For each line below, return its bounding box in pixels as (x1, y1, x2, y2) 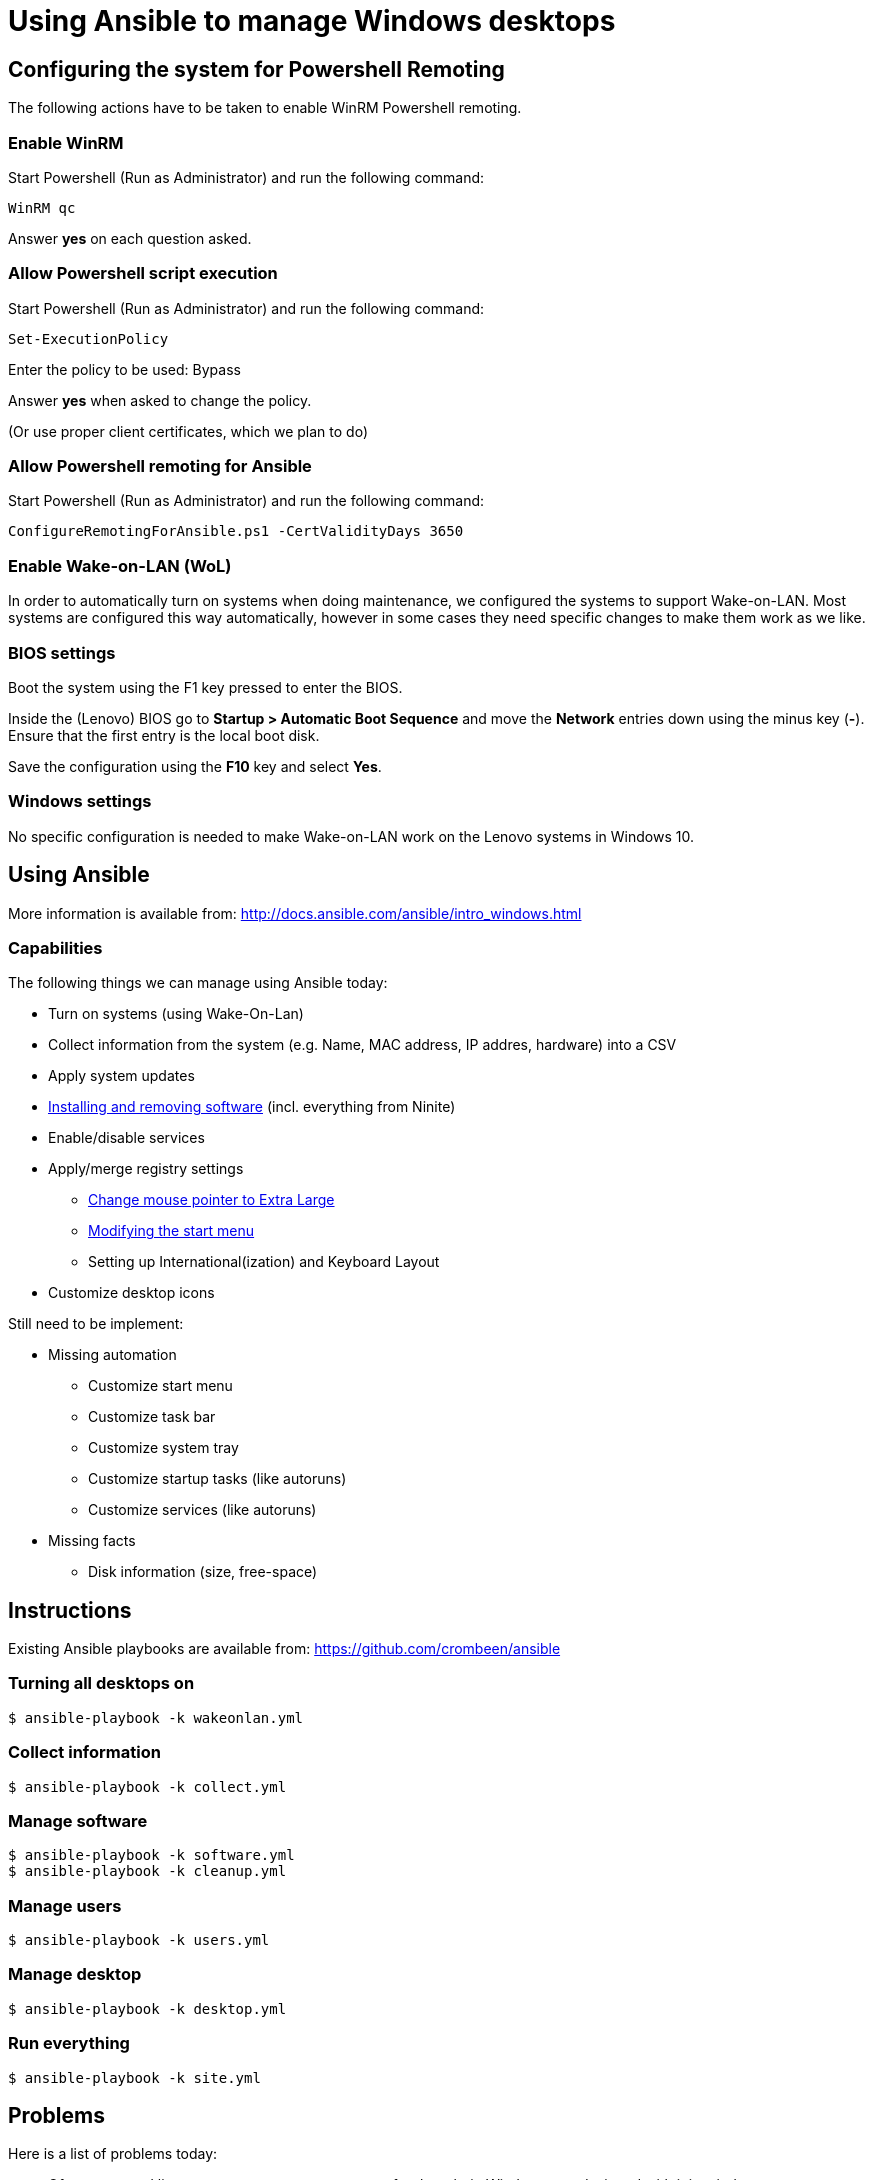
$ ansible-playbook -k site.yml (8, 2069, 261, 2086)
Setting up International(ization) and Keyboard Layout (88, 1253, 440, 1271)
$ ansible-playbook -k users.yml (8, 1932, 270, 1949)
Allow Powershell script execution (8, 263, 278, 284)
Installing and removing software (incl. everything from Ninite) (48, 1098, 456, 1116)
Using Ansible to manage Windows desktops (8, 4, 616, 38)
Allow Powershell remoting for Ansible (8, 456, 312, 477)
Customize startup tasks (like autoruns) (88, 1470, 347, 1488)
